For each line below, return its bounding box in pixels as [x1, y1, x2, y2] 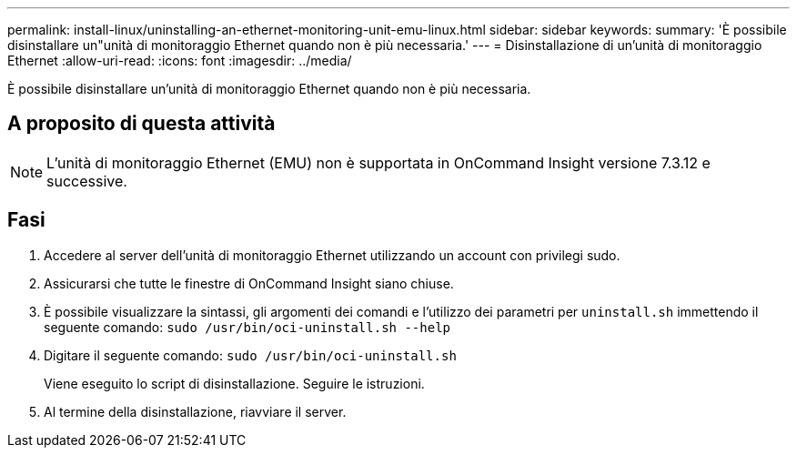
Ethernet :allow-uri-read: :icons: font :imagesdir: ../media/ [7, 53, 352, 68]
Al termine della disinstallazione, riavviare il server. [44, 403, 347, 420]
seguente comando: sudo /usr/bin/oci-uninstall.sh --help [44, 318, 450, 335]
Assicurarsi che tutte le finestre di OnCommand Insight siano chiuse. [44, 275, 454, 291]
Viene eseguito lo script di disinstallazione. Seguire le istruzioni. [44, 375, 425, 391]
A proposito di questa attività [7, 112, 276, 136]
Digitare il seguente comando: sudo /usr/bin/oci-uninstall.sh [44, 347, 457, 363]
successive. [46, 171, 127, 190]
